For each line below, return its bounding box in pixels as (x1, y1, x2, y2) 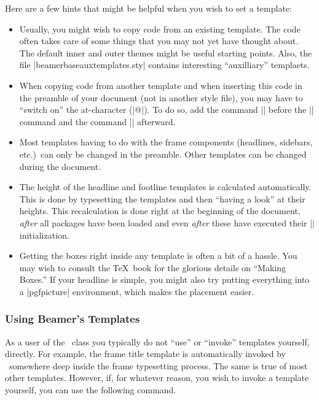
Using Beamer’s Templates (5, 311, 140, 326)
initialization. (19, 228, 69, 241)
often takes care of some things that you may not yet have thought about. (19, 34, 299, 47)
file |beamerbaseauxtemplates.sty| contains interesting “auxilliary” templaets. (19, 58, 310, 71)
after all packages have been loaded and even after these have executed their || (19, 216, 315, 229)
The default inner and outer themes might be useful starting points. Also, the (19, 46, 312, 59)
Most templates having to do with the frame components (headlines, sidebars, (19, 136, 313, 148)
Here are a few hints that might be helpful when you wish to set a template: (5, 2, 292, 14)
